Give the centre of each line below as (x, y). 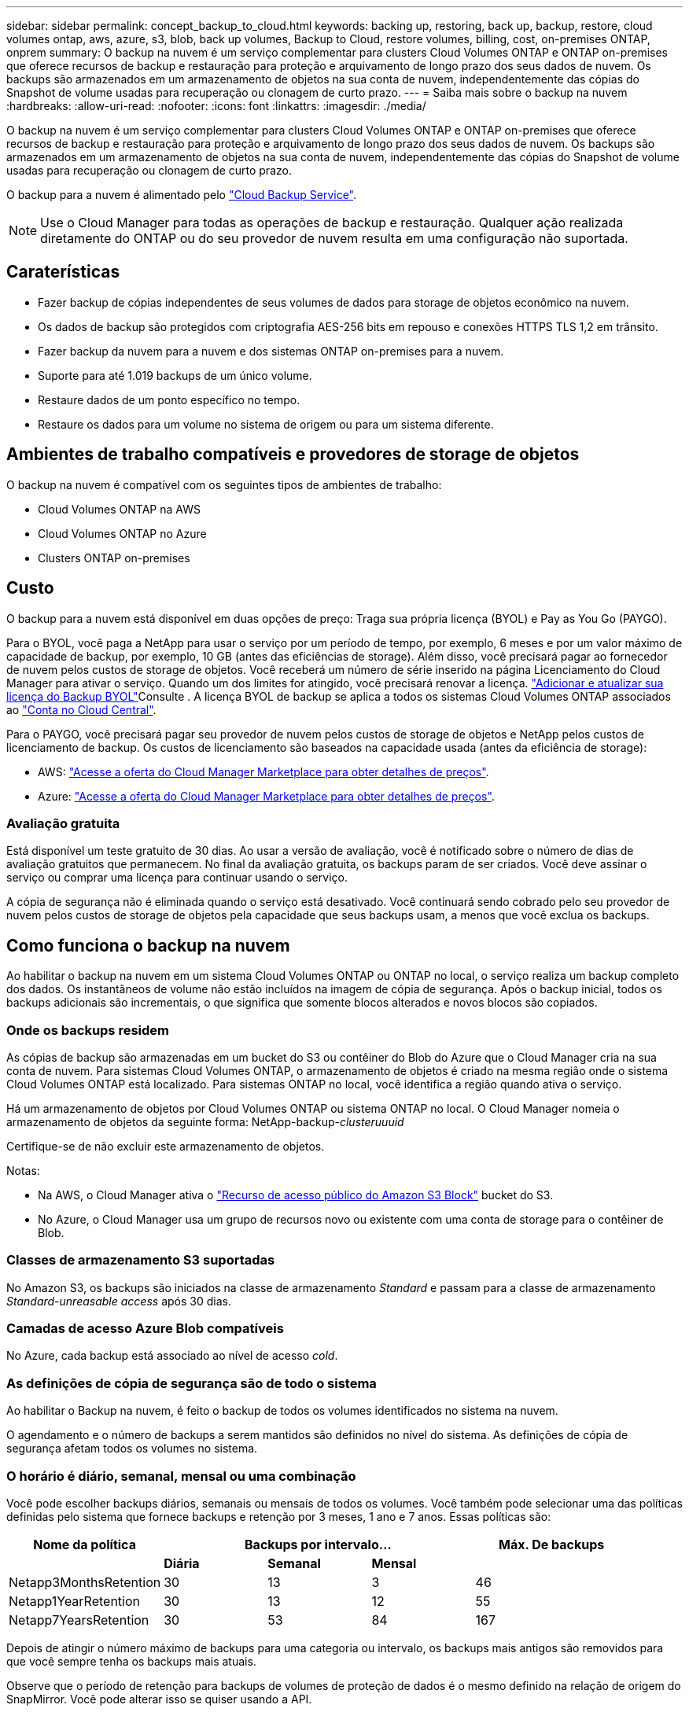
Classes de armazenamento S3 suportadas (141, 1260)
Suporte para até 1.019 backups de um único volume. (175, 375)
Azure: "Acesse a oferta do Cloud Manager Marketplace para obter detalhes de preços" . (266, 796)
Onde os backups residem (88, 1030)
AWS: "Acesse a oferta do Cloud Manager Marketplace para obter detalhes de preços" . (263, 771)
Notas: (23, 1170)
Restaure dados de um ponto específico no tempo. (169, 399)
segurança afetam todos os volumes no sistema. (132, 1449)
